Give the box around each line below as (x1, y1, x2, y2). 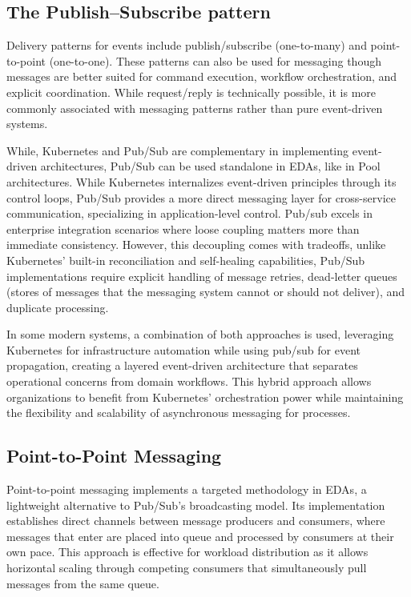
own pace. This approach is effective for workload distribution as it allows (6, 543, 369, 560)
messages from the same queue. (6, 575, 159, 591)
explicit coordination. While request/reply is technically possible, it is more (6, 83, 377, 100)
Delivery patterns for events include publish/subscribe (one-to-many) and (6, 37, 367, 54)
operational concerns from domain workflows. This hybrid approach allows (6, 373, 372, 390)
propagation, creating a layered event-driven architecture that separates (6, 357, 358, 374)
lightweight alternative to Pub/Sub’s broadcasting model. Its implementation (6, 496, 385, 513)
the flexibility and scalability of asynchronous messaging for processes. (6, 404, 351, 421)
